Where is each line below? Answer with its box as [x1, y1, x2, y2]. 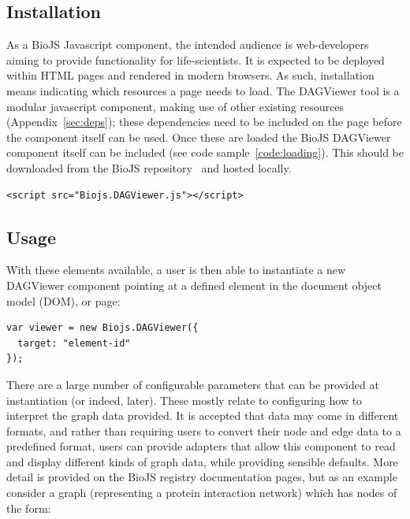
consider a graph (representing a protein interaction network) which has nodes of [6, 484, 397, 501]
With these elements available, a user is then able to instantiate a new [6, 261, 346, 278]
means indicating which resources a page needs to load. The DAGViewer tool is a [6, 82, 400, 98]
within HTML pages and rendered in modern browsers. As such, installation [6, 67, 375, 83]
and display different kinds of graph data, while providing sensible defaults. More [6, 453, 398, 469]
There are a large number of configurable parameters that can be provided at [6, 376, 379, 392]
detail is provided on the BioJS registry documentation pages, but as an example [6, 469, 397, 485]
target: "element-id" [17, 337, 131, 349]
